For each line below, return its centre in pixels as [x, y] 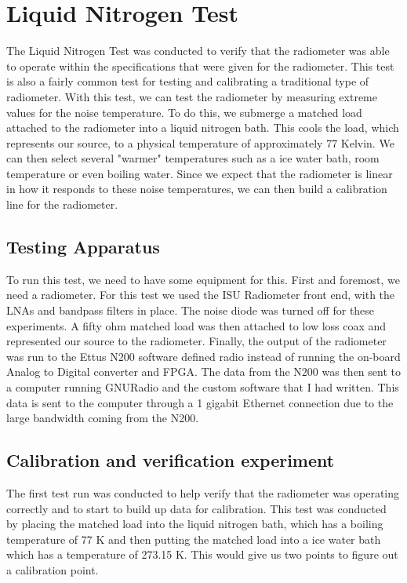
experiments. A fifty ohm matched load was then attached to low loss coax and [196, 325]
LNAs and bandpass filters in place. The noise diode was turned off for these [191, 310]
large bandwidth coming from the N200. [103, 418]
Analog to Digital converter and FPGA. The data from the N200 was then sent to [203, 372]
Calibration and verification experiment [171, 460]
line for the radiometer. [62, 204]
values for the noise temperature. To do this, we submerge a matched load [184, 112]
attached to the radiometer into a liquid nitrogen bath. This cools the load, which [203, 128]
